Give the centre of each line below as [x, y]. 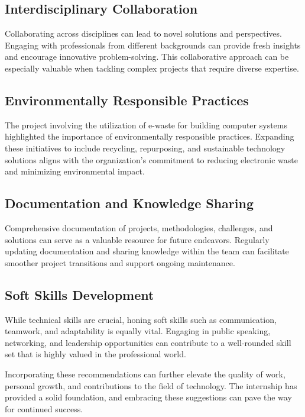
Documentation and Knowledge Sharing [129, 203]
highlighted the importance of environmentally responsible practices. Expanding [150, 136]
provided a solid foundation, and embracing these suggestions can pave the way [148, 397]
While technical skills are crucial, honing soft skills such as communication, [141, 319]
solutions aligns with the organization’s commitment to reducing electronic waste [151, 159]
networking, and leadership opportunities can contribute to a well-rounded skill [148, 342]
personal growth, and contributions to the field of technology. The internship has [151, 385]
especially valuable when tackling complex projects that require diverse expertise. [152, 68]
